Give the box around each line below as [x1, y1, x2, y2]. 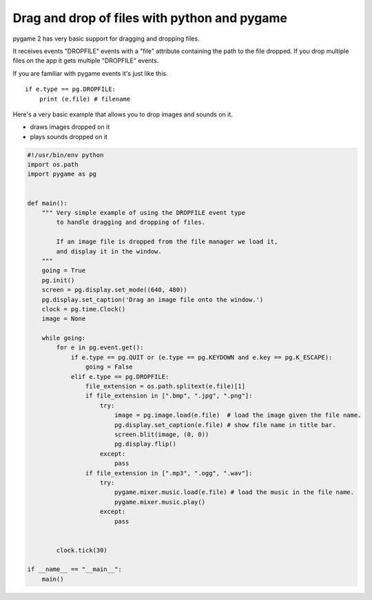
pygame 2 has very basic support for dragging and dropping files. [12, 34, 200, 43]
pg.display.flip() [114, 440, 177, 448]
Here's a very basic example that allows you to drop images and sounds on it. [12, 110, 234, 118]
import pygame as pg [27, 170, 96, 178]
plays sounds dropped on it [30, 132, 108, 141]
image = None [41, 315, 86, 323]
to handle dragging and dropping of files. [56, 218, 206, 227]
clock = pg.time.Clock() [41, 305, 126, 313]
